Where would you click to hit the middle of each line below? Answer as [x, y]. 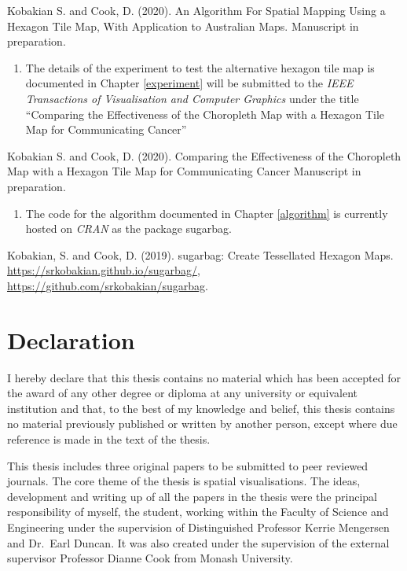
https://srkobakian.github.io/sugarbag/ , [104, 270]
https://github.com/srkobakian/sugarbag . [108, 285]
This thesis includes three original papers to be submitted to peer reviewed [188, 465]
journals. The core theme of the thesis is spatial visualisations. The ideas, [184, 481]
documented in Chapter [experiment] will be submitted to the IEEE [189, 83]
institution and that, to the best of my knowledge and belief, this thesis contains [201, 408]
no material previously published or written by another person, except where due [202, 424]
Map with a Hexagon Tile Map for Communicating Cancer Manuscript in [184, 171]
